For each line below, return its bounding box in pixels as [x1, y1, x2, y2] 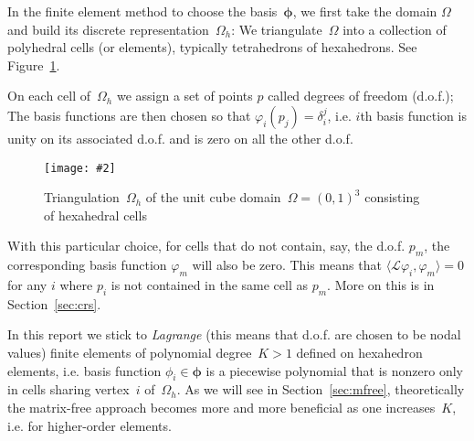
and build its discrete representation [7, 19, 209, 38]
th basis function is [360, 105, 467, 124]
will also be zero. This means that [192, 255, 382, 274]
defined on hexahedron [296, 342, 423, 361]
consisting [364, 188, 420, 207]
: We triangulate [231, 19, 322, 38]
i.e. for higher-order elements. [7, 415, 172, 435]
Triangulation [44, 188, 120, 207]
